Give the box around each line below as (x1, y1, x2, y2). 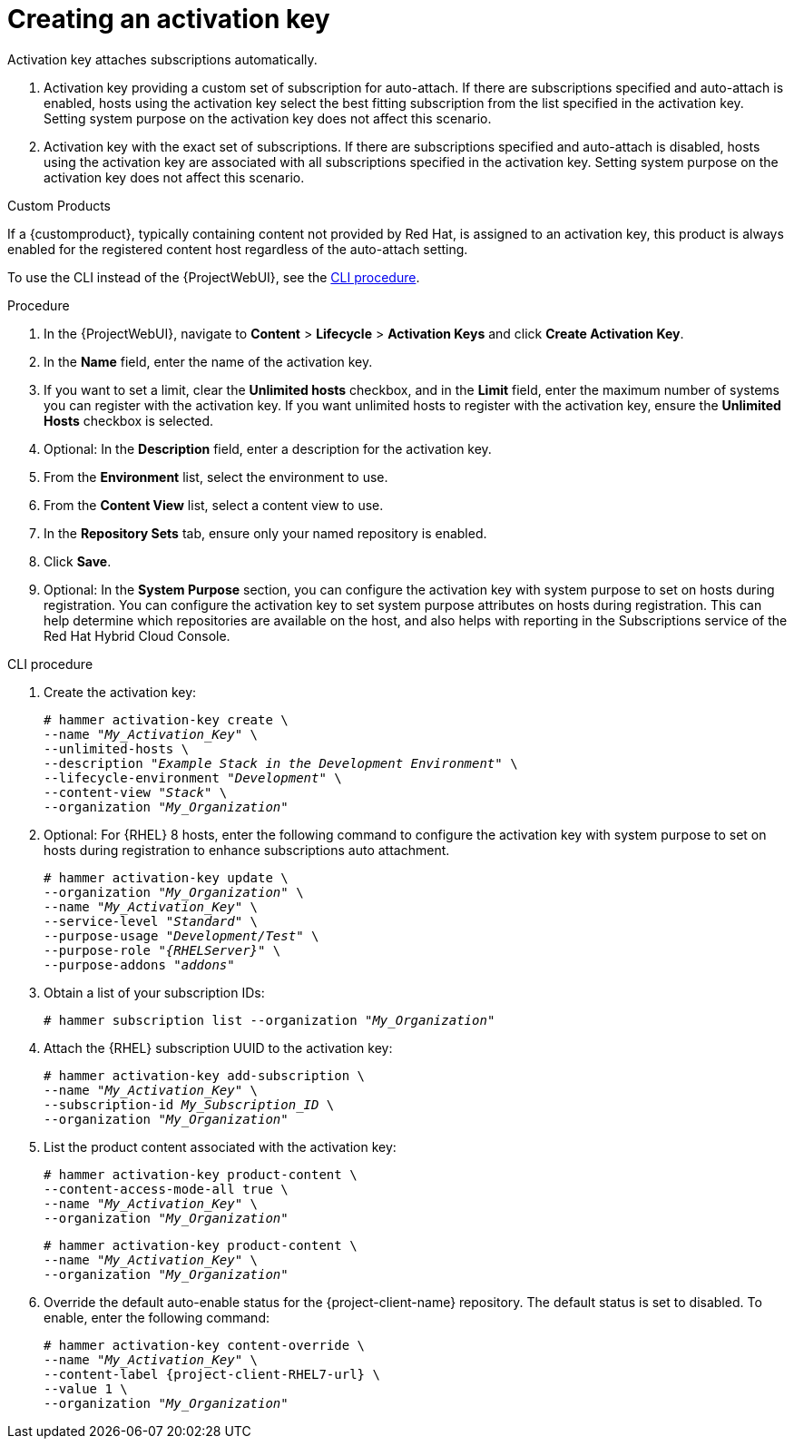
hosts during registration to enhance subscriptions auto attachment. (44, 841, 450, 858)
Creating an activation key (7, 4, 330, 34)
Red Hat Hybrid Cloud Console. (44, 627, 230, 644)
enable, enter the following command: (44, 1309, 270, 1325)
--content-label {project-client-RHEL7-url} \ (44, 1366, 380, 1382)
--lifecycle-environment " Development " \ (44, 770, 342, 785)
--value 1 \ (44, 1381, 128, 1396)
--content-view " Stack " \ (44, 784, 228, 800)
